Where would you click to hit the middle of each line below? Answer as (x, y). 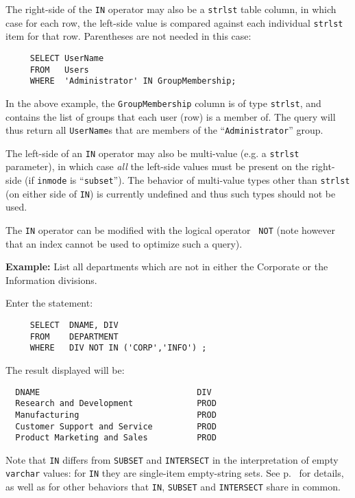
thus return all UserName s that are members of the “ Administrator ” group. (164, 130)
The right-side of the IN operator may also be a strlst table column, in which (171, 9)
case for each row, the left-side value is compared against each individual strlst (174, 22)
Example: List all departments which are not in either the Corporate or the (167, 266)
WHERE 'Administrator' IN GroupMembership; (133, 81)
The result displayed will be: (65, 369)
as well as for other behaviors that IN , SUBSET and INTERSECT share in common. (173, 487)
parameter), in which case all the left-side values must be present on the (157, 166)
